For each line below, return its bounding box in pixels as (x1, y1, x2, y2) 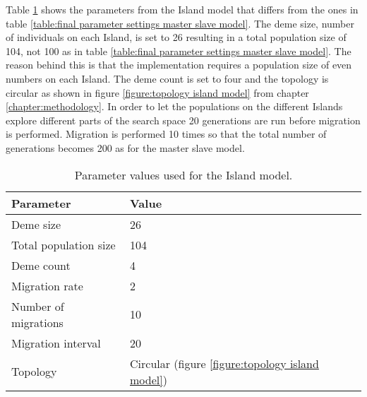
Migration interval (11, 334, 101, 351)
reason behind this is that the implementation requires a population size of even (6, 57, 352, 72)
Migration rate (11, 277, 83, 294)
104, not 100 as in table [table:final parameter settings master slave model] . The (6, 43, 351, 58)
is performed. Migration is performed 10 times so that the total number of (6, 126, 327, 141)
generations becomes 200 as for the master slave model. (6, 140, 245, 155)
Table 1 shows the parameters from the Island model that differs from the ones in (6, 2, 359, 16)
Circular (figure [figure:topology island (130, 355, 319, 372)
